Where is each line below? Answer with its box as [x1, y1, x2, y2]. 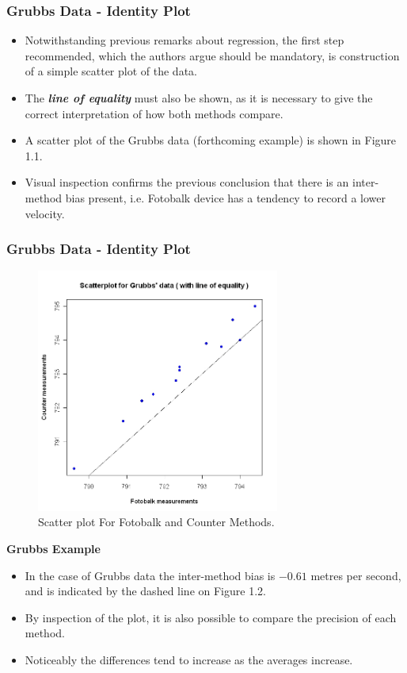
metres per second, [310, 567, 401, 583]
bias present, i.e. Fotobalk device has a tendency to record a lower [65, 189, 386, 206]
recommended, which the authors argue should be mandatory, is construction [25, 47, 400, 63]
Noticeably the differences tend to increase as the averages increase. [25, 651, 353, 667]
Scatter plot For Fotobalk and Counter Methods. [38, 513, 275, 530]
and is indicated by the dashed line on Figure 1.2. [25, 583, 266, 599]
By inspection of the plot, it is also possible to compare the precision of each [25, 609, 397, 625]
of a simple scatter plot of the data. [25, 63, 197, 79]
